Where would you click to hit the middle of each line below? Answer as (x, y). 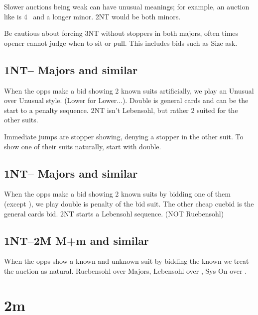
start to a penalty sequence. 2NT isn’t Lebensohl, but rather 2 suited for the (121, 110)
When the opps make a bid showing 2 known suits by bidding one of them (117, 194)
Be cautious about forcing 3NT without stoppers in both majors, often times (121, 33)
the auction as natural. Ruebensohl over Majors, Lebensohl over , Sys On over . (126, 270)
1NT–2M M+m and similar (76, 240)
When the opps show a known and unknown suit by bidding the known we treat (127, 261)
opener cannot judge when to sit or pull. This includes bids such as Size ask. (121, 43)
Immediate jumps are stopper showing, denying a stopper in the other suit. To (124, 136)
